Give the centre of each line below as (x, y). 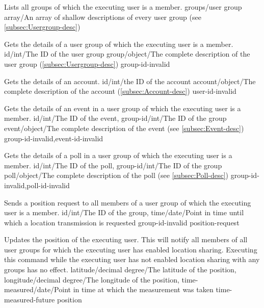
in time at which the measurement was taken (143, 289)
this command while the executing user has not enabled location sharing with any (132, 259)
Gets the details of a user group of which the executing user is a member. (119, 44)
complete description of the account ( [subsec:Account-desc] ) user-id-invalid (120, 91)
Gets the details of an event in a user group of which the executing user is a (123, 108)
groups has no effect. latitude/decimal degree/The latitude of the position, (120, 269)
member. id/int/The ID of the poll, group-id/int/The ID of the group (113, 165)
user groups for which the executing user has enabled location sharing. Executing (131, 249)
